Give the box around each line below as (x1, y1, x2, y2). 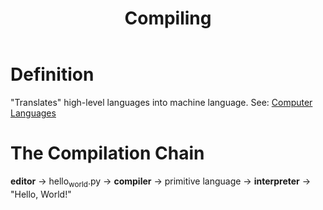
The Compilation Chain (10, 142, 205, 165)
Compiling (124, 7, 212, 30)
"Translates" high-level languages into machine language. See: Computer (10, 96, 313, 108)
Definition (10, 63, 95, 86)
